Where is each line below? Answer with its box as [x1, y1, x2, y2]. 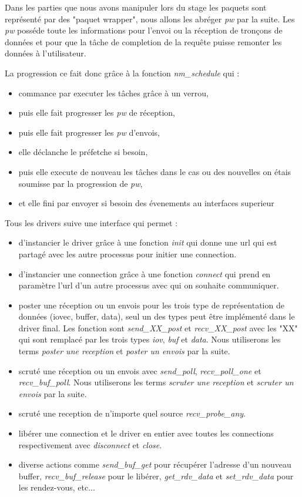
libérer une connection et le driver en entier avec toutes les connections [18, 427, 274, 439]
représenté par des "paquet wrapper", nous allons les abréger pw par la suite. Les [5, 12, 295, 25]
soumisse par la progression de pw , [18, 177, 143, 189]
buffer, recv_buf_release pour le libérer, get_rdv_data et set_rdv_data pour [18, 469, 294, 482]
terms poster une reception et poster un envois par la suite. [18, 345, 230, 357]
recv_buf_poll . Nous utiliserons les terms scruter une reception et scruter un [18, 376, 294, 388]
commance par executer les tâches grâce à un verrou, [18, 86, 209, 99]
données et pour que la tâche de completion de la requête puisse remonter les [5, 35, 282, 48]
